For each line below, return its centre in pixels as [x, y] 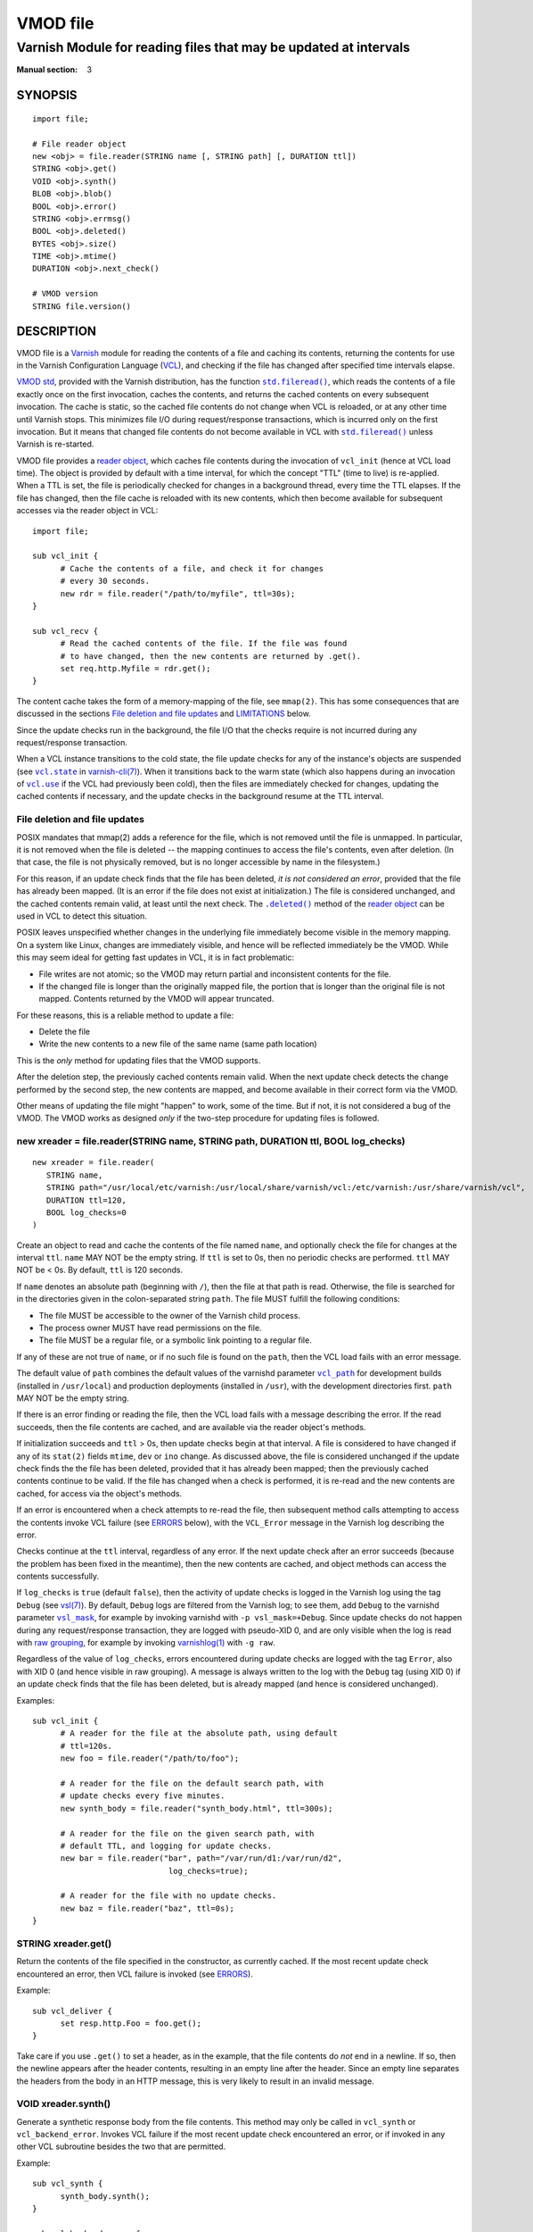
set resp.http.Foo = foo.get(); [131, 2023]
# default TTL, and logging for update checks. [166, 1845]
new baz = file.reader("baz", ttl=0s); [148, 1908]
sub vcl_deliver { [73, 2011]
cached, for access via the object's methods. [99, 1493]
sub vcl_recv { [66, 631]
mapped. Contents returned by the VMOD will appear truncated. [156, 999]
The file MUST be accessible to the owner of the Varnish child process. [169, 1315]
